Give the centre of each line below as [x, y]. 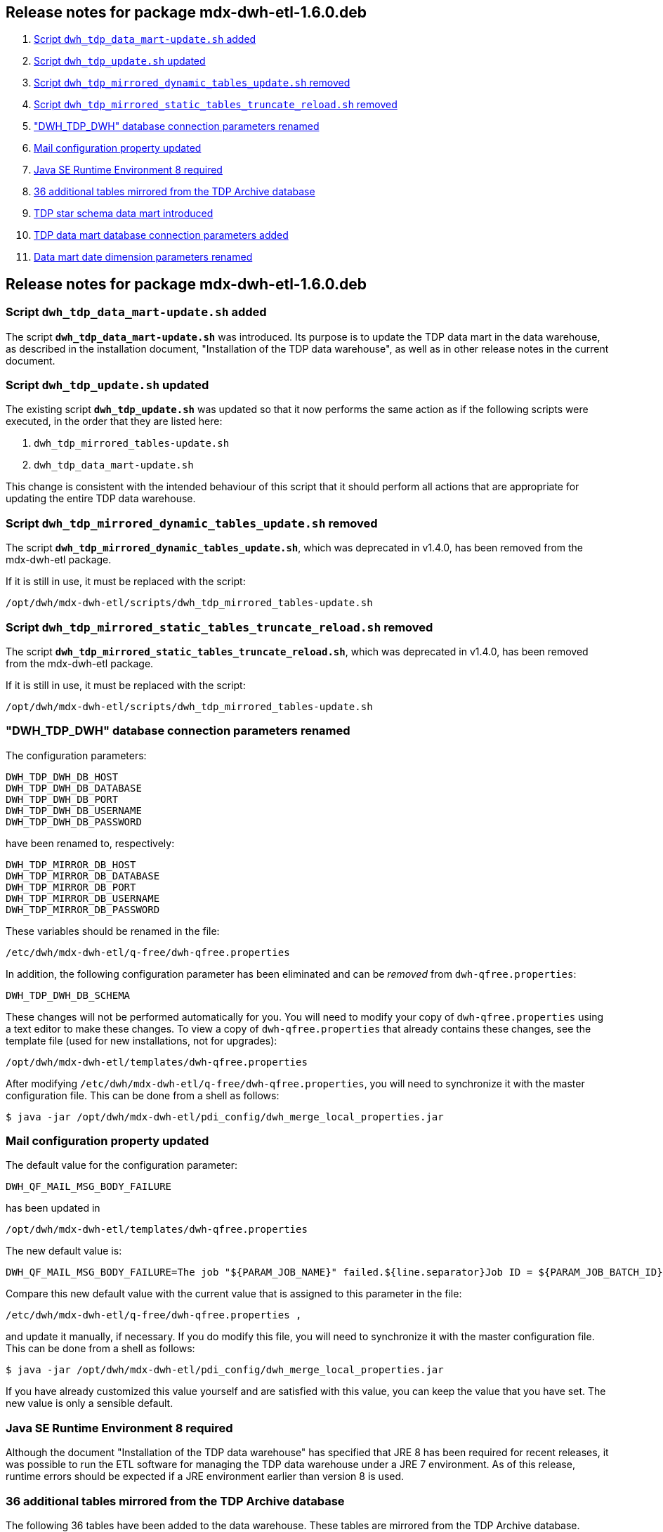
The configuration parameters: [76, 755]
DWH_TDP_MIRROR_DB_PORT [71, 887]
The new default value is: [64, 1251]
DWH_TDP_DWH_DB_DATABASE [74, 788]
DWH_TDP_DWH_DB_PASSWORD [74, 821]
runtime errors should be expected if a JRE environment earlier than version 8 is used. [205, 1477]
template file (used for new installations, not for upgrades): [142, 1040]
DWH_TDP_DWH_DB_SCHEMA [68, 995]
